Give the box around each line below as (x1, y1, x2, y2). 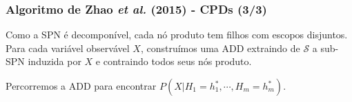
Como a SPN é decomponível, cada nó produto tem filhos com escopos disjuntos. (6, 27, 348, 42)
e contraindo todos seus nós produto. (95, 54, 252, 68)
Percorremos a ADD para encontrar (6, 79, 157, 92)
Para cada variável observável (6, 40, 130, 55)
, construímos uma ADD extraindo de (140, 40, 300, 55)
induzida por (28, 54, 81, 68)
